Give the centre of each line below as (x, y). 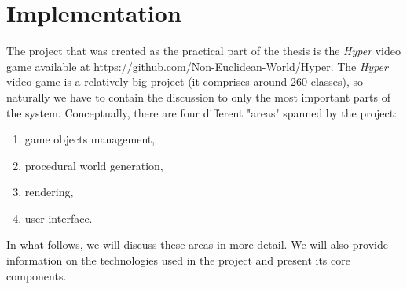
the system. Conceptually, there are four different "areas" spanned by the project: (202, 112)
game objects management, (90, 139)
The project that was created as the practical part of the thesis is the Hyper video (203, 51)
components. (37, 275)
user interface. (59, 218)
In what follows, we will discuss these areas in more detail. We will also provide (197, 245)
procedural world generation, (94, 165)
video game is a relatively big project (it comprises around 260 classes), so (185, 82)
